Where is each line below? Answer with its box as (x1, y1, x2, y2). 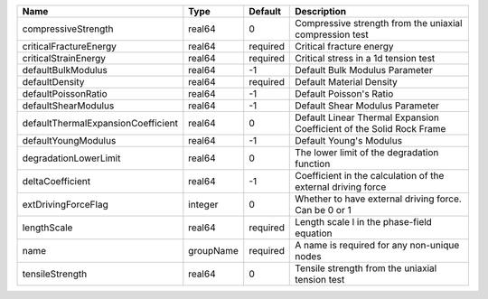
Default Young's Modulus (295, 135, 402, 146)
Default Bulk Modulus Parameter (295, 64, 433, 76)
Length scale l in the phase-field (295, 216, 433, 228)
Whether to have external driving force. (295, 192, 463, 205)
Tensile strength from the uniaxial (295, 262, 437, 275)
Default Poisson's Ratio (295, 88, 394, 99)
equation (295, 227, 333, 239)
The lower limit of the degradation (295, 146, 439, 158)
